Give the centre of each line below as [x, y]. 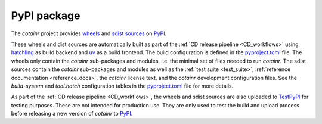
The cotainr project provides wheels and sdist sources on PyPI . [89, 33]
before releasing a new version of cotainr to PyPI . [72, 114]
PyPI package [46, 15]
